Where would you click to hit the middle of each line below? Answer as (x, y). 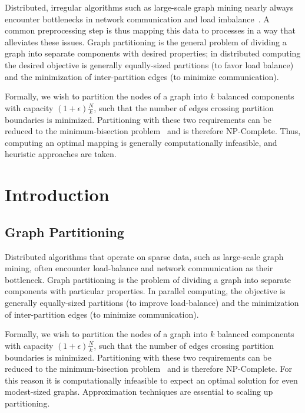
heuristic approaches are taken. (61, 154)
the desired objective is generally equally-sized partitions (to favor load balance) (149, 64)
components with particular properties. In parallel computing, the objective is (145, 291)
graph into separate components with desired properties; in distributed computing (153, 53)
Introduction (57, 194)
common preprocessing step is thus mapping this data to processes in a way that (150, 30)
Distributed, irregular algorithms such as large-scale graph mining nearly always (149, 7)
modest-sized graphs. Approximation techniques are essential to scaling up (139, 392)
